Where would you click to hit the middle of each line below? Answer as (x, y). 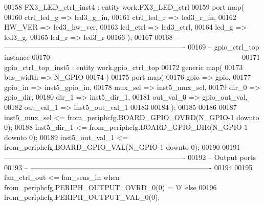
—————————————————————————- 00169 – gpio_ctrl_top (132, 47)
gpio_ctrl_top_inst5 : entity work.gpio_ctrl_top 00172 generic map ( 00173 (124, 67)
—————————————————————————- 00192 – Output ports (130, 157)
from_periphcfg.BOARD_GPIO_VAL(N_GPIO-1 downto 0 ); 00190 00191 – (125, 147)
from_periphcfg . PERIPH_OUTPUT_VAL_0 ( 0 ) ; (82, 197)
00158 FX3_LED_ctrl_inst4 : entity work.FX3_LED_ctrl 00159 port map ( (124, 7)
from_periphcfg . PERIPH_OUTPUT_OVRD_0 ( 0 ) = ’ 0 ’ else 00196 (111, 187)
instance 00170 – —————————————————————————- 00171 (132, 56)
